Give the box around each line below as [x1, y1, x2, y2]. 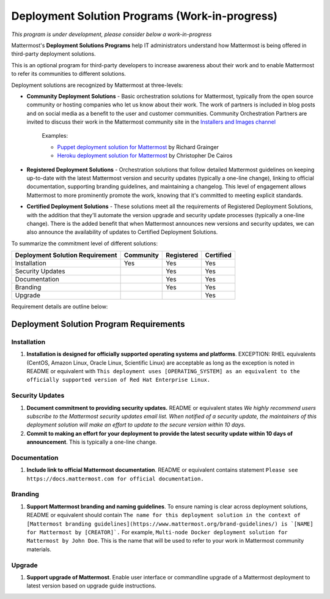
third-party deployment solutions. [11, 50, 96, 58]
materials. [26, 545, 52, 553]
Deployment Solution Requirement [15, 251, 117, 259]
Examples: [42, 132, 68, 140]
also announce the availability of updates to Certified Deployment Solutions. [26, 228, 218, 236]
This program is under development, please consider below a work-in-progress [11, 31, 212, 38]
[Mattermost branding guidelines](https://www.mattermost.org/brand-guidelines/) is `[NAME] [26, 520, 314, 527]
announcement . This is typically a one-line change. [26, 438, 157, 446]
